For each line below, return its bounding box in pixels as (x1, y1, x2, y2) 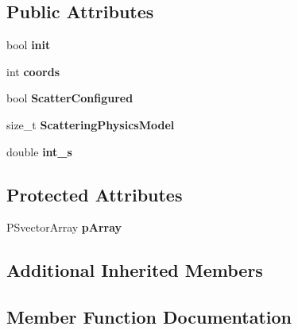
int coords (6, 63, 60, 79)
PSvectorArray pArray (6, 219, 122, 236)
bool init (6, 36, 51, 53)
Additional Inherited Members (6, 258, 263, 282)
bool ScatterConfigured (6, 90, 134, 106)
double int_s (6, 143, 72, 159)
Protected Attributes (6, 182, 183, 206)
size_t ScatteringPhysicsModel (6, 116, 175, 132)
